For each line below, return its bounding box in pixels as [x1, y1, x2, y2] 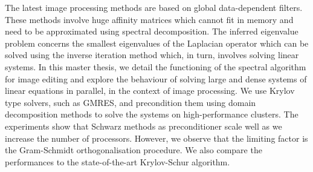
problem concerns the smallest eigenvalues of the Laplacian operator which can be [5, 36, 309, 49]
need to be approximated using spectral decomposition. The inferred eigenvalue [5, 25, 298, 38]
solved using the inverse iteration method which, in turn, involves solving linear [5, 48, 299, 61]
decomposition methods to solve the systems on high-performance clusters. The [5, 108, 298, 121]
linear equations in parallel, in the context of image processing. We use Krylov [5, 84, 295, 97]
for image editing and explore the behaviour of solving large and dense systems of [5, 72, 307, 85]
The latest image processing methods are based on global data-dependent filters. [5, 1, 303, 13]
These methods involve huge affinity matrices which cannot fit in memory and [5, 13, 294, 25]
